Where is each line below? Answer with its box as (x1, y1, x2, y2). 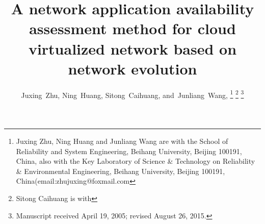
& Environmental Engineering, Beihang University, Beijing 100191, (16, 165, 225, 176)
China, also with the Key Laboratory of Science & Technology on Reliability (16, 156, 255, 166)
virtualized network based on (28, 38, 237, 59)
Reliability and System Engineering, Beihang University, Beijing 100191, (16, 145, 242, 156)
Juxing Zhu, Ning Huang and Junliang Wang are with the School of (16, 135, 228, 146)
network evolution (68, 58, 197, 79)
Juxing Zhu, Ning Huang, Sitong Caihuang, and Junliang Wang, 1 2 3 (21, 88, 244, 100)
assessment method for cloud (29, 18, 236, 39)
